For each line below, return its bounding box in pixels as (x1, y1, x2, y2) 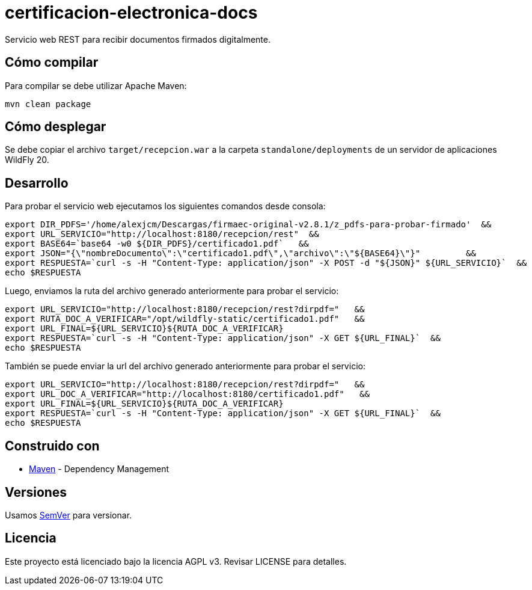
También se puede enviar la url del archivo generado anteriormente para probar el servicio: (5, 361, 365, 372)
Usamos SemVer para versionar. (5, 509, 132, 520)
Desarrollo (5, 175, 69, 191)
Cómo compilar (5, 55, 99, 70)
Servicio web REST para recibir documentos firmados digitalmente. (5, 34, 271, 45)
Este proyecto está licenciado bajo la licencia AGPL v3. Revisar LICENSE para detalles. (5, 556, 347, 567)
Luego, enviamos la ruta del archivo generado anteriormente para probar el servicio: (5, 286, 339, 297)
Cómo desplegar (5, 119, 106, 135)
